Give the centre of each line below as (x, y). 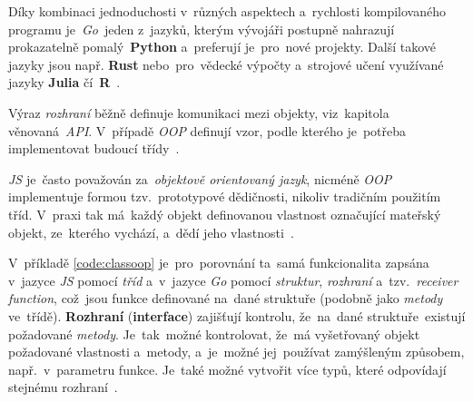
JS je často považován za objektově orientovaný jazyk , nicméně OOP (200, 178)
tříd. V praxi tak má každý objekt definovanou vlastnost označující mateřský (225, 214)
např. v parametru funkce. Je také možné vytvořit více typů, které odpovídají (227, 369)
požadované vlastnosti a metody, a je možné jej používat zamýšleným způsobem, (236, 352)
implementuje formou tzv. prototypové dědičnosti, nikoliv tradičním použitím (225, 196)
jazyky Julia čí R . (64, 82)
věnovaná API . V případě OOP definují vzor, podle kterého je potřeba (207, 130)
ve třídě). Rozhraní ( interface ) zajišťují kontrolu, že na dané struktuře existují (237, 315)
